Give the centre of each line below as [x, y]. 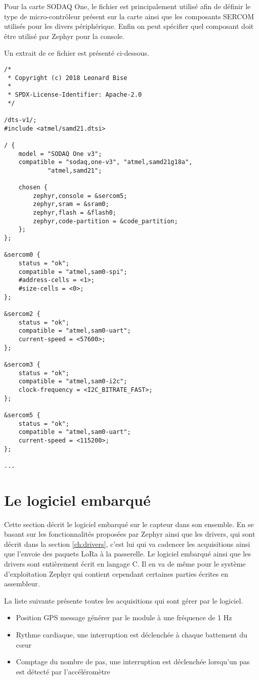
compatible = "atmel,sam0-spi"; [73, 272]
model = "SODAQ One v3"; [60, 154]
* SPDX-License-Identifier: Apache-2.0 [75, 94]
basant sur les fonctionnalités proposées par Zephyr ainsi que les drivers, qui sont [130, 534]
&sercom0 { [22, 255]
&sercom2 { [22, 314]
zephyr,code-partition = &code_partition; [105, 221]
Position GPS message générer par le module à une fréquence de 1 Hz [124, 617]
